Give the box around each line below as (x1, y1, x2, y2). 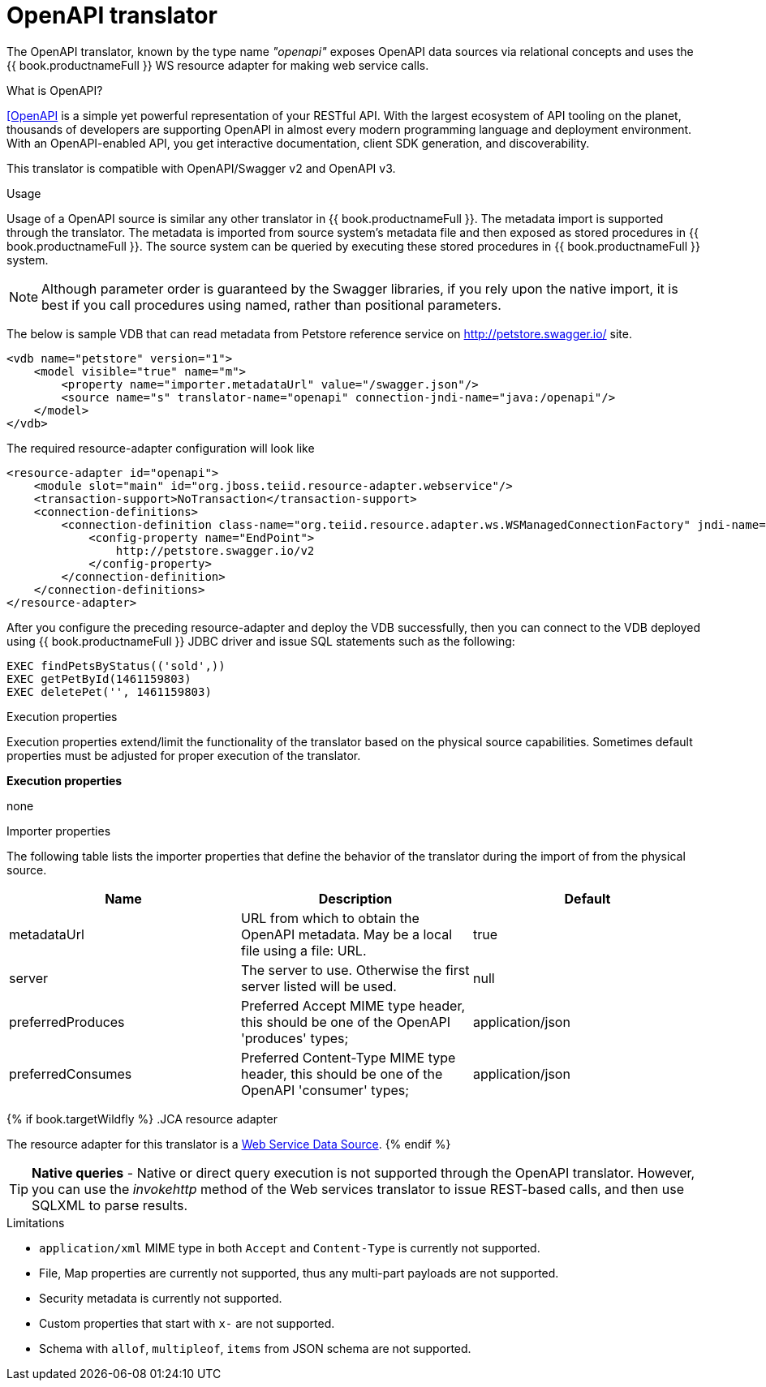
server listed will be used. (240, 977, 397, 994)
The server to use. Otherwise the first (240, 961, 470, 978)
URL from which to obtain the (240, 909, 420, 926)
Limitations (6, 1215, 65, 1230)
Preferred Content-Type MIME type (240, 1049, 456, 1066)
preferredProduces (9, 1013, 125, 1030)
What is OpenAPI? (6, 83, 103, 97)
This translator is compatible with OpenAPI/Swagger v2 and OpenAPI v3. (6, 161, 396, 175)
